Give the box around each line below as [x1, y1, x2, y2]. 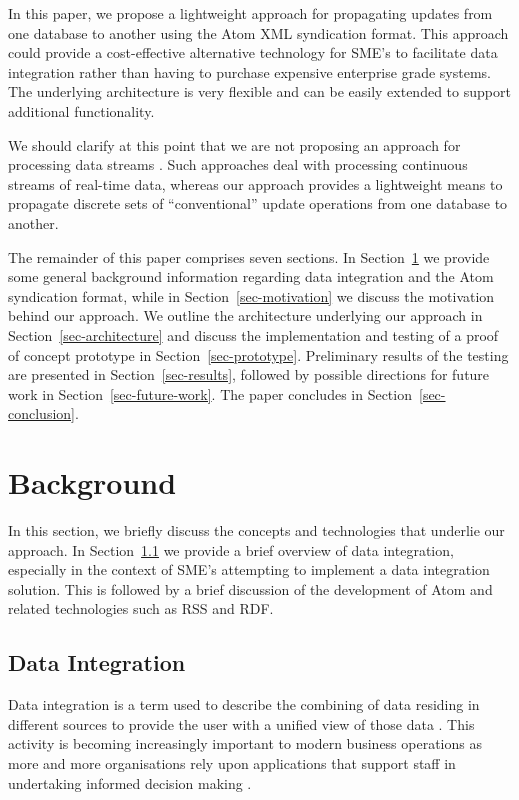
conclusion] [8, 403, 75, 424]
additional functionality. [8, 100, 155, 121]
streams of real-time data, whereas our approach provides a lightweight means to [8, 173, 503, 194]
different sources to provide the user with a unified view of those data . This [8, 713, 475, 734]
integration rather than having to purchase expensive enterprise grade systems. [8, 61, 491, 82]
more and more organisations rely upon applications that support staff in [8, 752, 456, 773]
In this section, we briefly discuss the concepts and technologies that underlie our [8, 520, 505, 540]
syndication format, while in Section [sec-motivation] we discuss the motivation [8, 285, 495, 306]
